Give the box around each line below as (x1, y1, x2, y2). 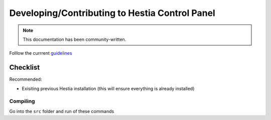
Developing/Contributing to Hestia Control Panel (9, 7, 215, 18)
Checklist (9, 63, 40, 72)
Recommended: (9, 76, 42, 82)
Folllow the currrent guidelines (9, 50, 72, 56)
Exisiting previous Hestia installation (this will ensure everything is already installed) (22, 85, 195, 92)
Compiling (9, 98, 35, 105)
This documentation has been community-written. (23, 36, 126, 42)
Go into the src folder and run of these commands (9, 108, 114, 114)
